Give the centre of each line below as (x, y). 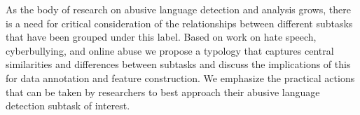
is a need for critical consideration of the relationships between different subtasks (179, 23)
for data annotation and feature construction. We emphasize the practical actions (180, 77)
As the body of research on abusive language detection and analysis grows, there (178, 9)
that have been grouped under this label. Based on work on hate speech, (161, 37)
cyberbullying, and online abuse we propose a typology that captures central (170, 50)
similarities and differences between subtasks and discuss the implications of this (178, 64)
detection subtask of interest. (68, 106)
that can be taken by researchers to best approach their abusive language (163, 92)
